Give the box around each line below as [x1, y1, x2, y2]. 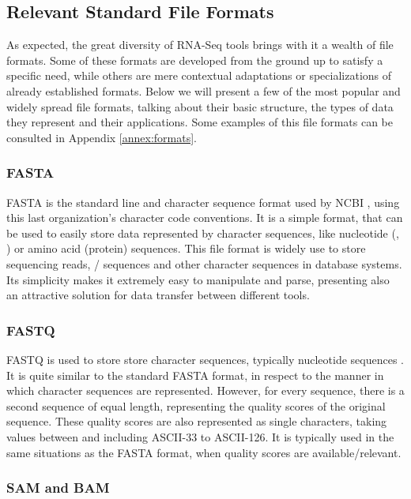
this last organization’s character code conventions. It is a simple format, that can [6, 209, 403, 226]
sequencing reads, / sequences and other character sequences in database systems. [6, 255, 402, 272]
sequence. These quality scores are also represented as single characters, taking [6, 413, 387, 430]
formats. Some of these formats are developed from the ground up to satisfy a [6, 51, 383, 68]
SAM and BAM [6, 478, 110, 497]
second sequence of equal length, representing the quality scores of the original [6, 397, 386, 414]
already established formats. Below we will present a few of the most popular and [6, 82, 401, 99]
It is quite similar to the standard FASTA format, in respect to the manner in [6, 366, 384, 383]
